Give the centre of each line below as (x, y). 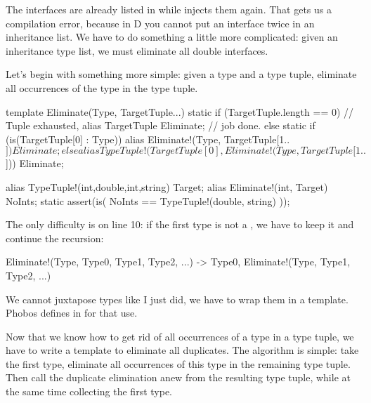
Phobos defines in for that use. (72, 313)
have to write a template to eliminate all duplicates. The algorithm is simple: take (182, 350)
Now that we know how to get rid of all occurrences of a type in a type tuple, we (180, 336)
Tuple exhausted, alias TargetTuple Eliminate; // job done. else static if (161, 125)
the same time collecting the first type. (89, 391)
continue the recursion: (55, 238)
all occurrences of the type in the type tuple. (102, 87)
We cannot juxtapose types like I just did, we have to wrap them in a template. (177, 299)
